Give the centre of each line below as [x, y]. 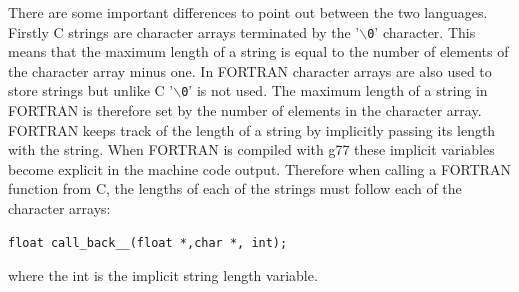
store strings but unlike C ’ [91, 90]
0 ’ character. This [421, 31]
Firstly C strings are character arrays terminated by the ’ [184, 31]
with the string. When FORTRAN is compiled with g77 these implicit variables [251, 149]
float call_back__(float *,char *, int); [148, 242]
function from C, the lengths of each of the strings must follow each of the [235, 188]
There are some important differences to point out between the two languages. [248, 12]
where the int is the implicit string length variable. [163, 275]
